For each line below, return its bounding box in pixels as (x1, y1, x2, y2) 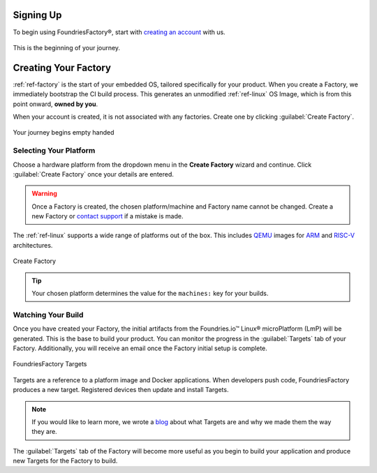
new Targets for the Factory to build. (13, 457, 118, 465)
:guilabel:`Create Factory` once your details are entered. (13, 170, 175, 178)
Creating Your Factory (13, 61, 112, 73)
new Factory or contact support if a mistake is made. (31, 212, 184, 220)
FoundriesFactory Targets (13, 360, 87, 368)
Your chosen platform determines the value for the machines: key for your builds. (31, 290, 269, 298)
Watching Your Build (13, 310, 84, 320)
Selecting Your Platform (13, 146, 96, 156)
